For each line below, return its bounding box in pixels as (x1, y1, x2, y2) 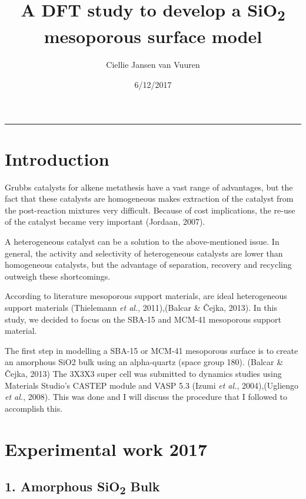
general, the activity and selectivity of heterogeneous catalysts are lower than (5, 247, 283, 259)
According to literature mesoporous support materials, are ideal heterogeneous (5, 290, 287, 302)
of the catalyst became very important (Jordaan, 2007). (5, 215, 205, 228)
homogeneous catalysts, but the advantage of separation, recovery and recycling (5, 258, 292, 271)
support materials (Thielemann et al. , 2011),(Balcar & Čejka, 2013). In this (5, 301, 277, 314)
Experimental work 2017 (5, 436, 208, 461)
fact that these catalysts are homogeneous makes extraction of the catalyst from (5, 192, 294, 205)
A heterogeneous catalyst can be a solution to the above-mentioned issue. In (5, 235, 280, 248)
